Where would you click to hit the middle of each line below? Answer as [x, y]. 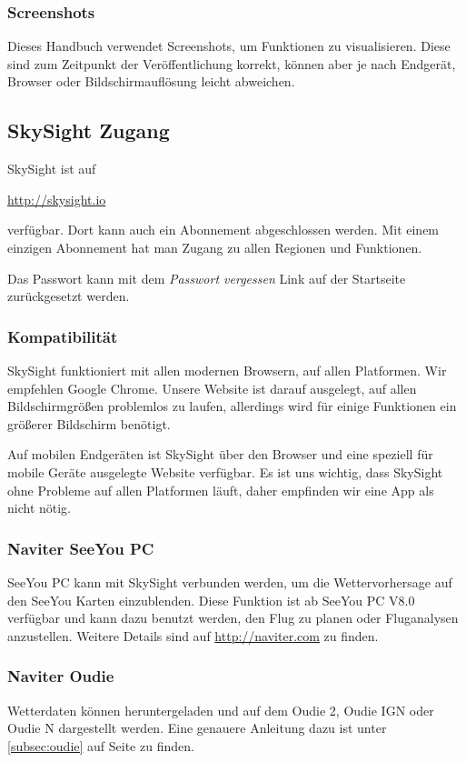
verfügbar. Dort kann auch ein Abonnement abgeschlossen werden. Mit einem [223, 230]
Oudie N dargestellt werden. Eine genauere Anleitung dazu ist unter [197, 728]
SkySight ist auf [52, 169]
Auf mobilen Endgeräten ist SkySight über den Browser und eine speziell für [220, 454]
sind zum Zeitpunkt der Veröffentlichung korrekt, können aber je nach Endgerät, [232, 63]
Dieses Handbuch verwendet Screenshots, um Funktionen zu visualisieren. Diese [229, 46]
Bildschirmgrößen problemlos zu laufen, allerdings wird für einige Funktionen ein [232, 406]
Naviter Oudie [61, 676]
